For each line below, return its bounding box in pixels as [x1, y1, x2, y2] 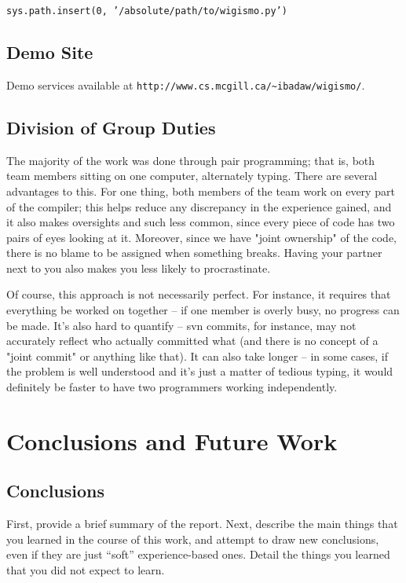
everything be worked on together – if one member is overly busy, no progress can [6, 302, 400, 318]
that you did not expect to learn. [6, 561, 165, 577]
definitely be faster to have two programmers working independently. [6, 379, 338, 395]
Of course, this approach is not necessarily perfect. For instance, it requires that [6, 286, 391, 302]
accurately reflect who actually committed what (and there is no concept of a [6, 332, 379, 349]
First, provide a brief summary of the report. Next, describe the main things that [6, 515, 398, 532]
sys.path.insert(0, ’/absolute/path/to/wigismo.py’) [6, 5, 287, 16]
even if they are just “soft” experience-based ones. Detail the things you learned [6, 546, 390, 563]
